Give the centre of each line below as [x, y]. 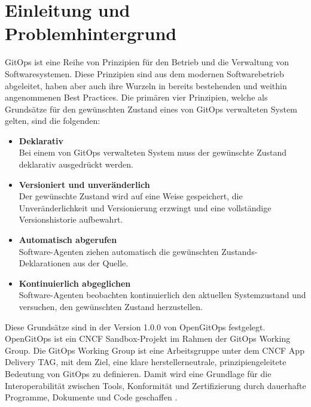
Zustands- [240, 251]
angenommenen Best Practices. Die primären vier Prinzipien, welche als [136, 97]
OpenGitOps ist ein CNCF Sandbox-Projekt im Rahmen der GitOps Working [148, 338]
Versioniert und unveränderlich [84, 184]
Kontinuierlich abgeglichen [75, 283]
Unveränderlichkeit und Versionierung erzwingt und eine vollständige [145, 207]
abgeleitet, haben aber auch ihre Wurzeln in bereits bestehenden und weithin [146, 85]
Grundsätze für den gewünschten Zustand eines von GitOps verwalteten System [151, 109]
